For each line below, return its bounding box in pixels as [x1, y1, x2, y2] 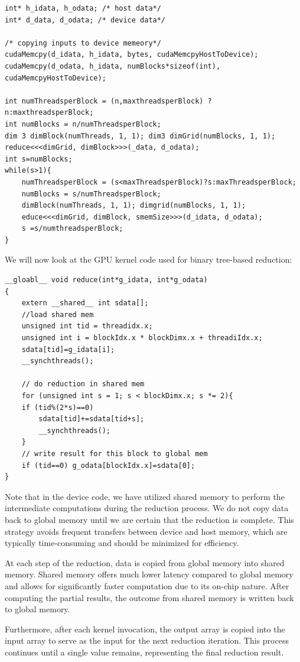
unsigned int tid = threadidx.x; [21, 322, 153, 331]
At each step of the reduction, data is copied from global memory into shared [5, 556, 285, 569]
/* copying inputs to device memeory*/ [5, 38, 161, 47]
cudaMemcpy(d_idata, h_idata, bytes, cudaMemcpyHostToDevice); [5, 50, 259, 59]
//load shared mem [21, 310, 94, 319]
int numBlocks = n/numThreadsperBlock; [5, 120, 161, 128]
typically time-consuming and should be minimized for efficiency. [5, 537, 239, 549]
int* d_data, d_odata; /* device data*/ [5, 15, 166, 24]
